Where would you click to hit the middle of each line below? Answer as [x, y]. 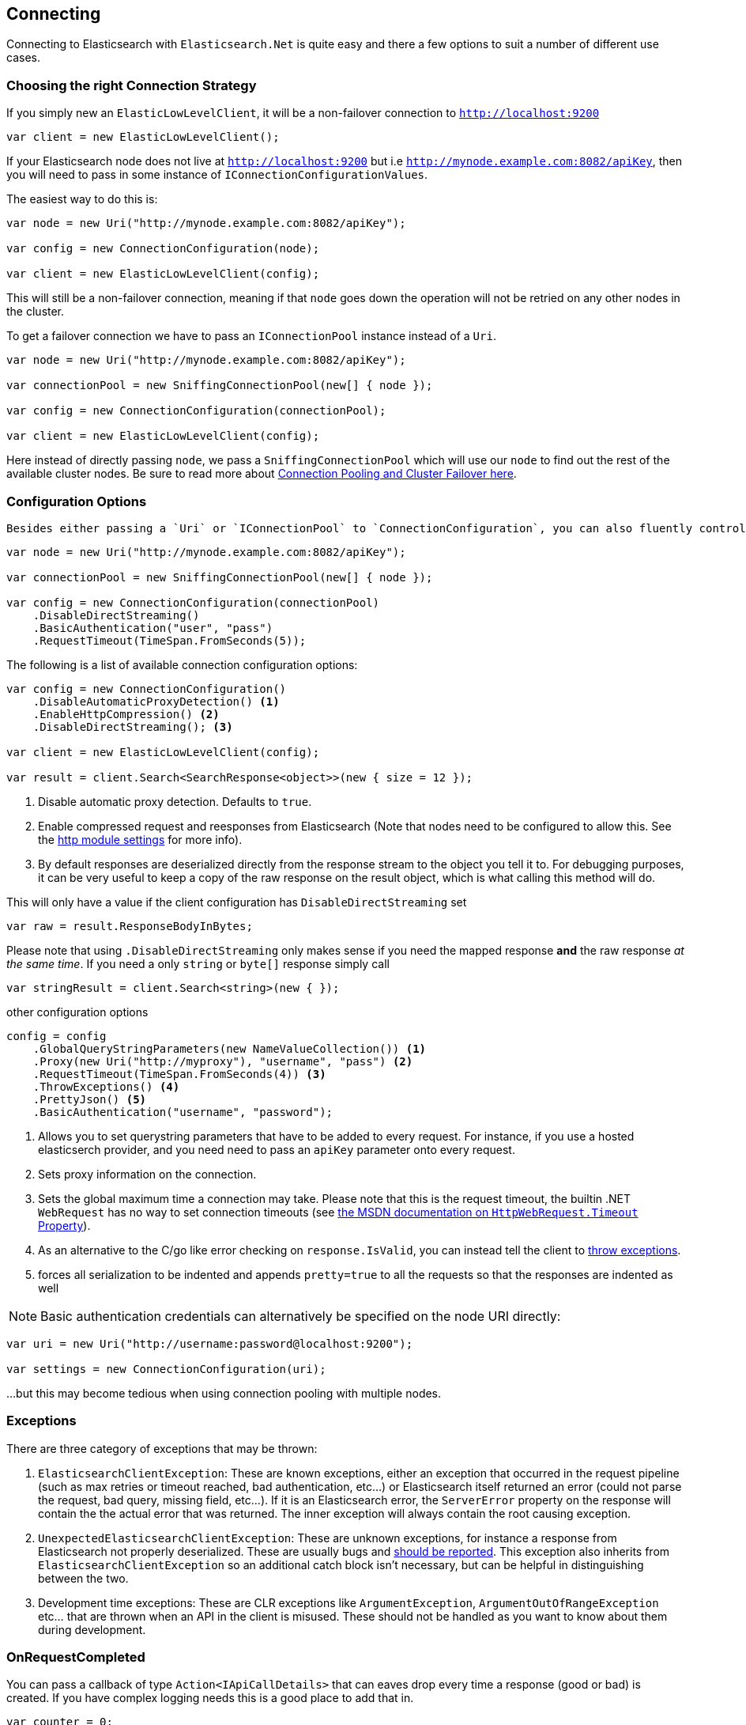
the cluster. [36, 312]
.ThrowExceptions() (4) [106, 1086]
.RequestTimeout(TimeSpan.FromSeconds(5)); [170, 640]
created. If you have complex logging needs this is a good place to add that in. [210, 1698]
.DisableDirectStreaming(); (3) [133, 726]
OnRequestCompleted [76, 1657]
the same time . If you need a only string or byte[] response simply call [198, 963]
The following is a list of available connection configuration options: [182, 664]
